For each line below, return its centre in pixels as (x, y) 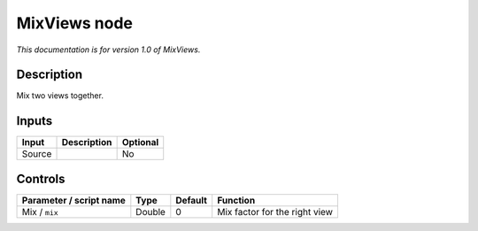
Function (236, 200)
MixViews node (74, 23)
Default (192, 200)
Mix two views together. (60, 96)
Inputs (35, 121)
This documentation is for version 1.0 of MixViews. (108, 50)
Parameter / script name (73, 200)
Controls (41, 178)
